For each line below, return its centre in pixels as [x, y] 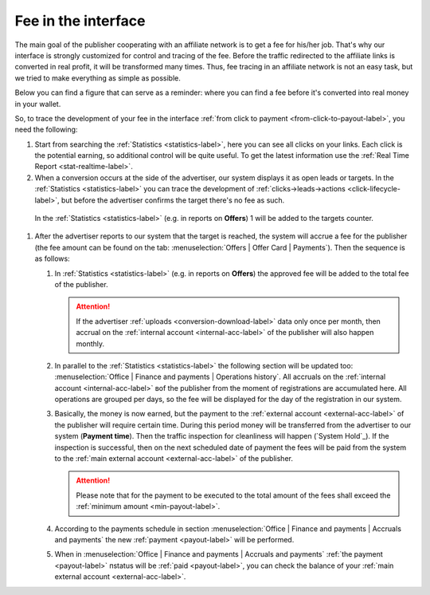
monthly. [90, 344]
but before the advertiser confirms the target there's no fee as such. [173, 200]
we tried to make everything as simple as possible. [98, 78]
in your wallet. [38, 104]
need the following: [46, 130]
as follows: [53, 258]
